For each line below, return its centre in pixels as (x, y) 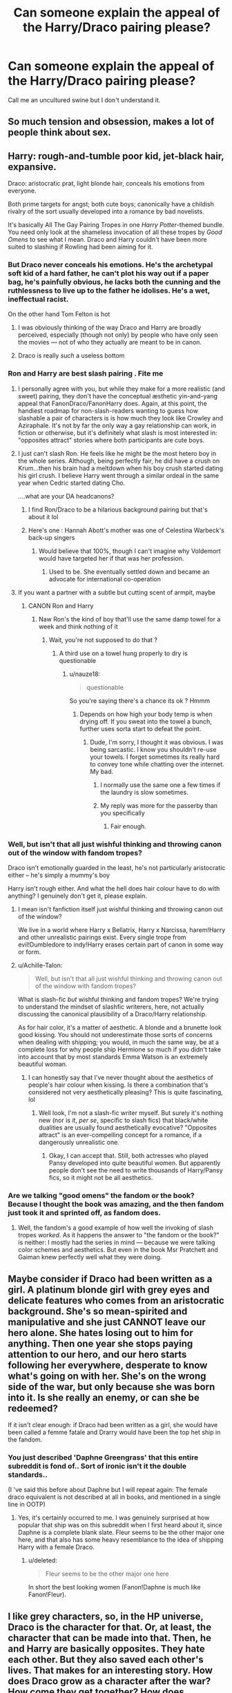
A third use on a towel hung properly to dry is (124, 653)
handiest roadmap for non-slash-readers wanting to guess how (108, 410)
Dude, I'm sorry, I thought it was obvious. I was (157, 742)
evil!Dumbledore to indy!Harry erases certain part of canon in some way (120, 945)
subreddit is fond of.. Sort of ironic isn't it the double (97, 1467)
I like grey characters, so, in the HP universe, (106, 1616)
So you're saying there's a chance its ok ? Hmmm (140, 700)
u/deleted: (42, 1560)
